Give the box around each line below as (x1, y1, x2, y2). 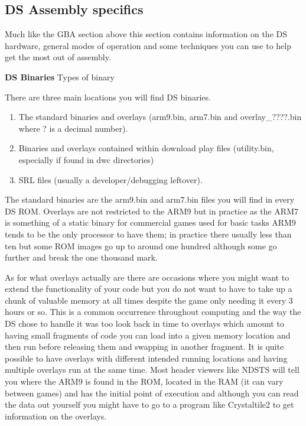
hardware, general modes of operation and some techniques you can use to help (5, 39, 291, 51)
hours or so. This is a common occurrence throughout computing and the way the (5, 305, 301, 318)
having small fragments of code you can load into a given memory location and (5, 329, 291, 341)
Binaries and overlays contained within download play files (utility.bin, (18, 142, 274, 154)
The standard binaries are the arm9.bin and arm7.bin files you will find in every (5, 193, 295, 206)
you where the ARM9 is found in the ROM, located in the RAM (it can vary (5, 375, 284, 388)
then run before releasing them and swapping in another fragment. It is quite (5, 340, 284, 353)
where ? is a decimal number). (18, 122, 128, 134)
